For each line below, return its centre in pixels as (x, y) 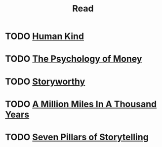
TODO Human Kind (45, 36)
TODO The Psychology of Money (74, 59)
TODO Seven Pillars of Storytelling (77, 137)
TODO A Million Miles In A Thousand (81, 104)
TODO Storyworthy (45, 81)
